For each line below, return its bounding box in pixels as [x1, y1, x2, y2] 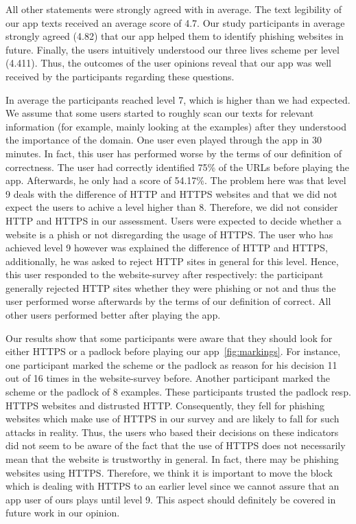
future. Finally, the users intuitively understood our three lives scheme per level [5, 42, 340, 56]
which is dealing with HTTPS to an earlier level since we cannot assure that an [5, 479, 340, 493]
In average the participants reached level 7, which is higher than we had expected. [5, 92, 351, 106]
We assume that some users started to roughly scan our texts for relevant [5, 106, 314, 120]
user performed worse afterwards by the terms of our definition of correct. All [5, 294, 331, 308]
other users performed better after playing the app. [5, 308, 221, 322]
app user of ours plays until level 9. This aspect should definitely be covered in [5, 492, 336, 506]
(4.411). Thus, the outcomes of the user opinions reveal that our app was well [5, 56, 331, 70]
